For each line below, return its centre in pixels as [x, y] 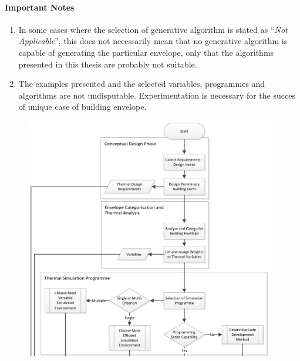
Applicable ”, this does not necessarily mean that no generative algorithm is [153, 41]
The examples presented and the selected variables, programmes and [142, 84]
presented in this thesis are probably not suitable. [108, 64]
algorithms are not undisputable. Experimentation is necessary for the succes [157, 95]
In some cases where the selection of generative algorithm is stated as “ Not [153, 29]
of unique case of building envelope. [82, 107]
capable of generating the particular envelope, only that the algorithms [146, 52]
